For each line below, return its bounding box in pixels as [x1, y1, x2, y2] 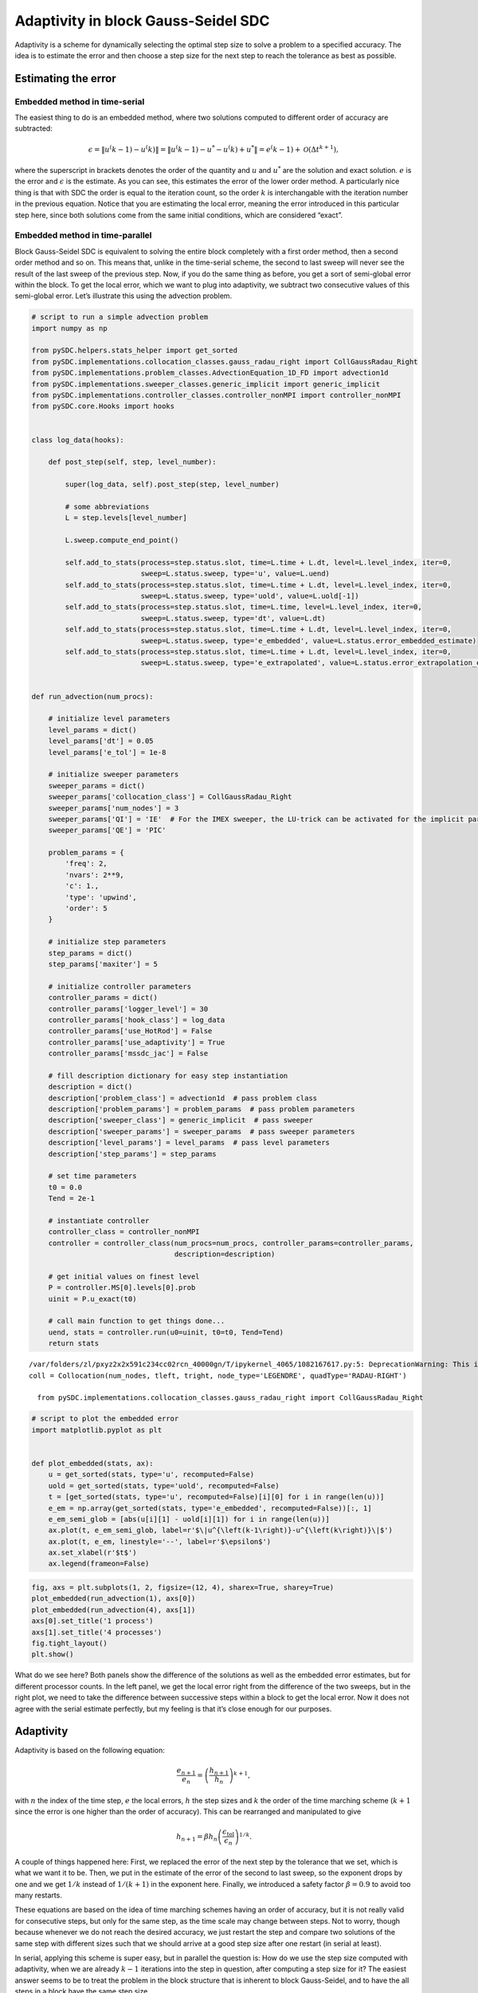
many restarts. [14, 1890, 63, 1900]
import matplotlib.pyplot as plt [31, 1425, 163, 1434]
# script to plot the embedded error [31, 1414, 179, 1423]
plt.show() [31, 1650, 74, 1659]
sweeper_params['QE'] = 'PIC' [48, 826, 167, 835]
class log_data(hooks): [31, 435, 125, 444]
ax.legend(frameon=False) [48, 1559, 150, 1568]
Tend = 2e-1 [48, 1194, 96, 1203]
